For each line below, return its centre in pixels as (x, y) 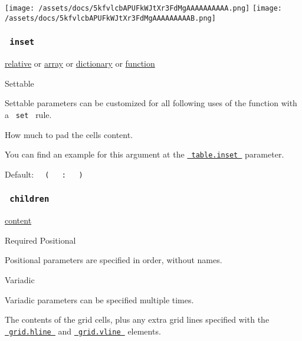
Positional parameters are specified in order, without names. (114, 260)
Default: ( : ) (44, 174)
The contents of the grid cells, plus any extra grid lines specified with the (137, 319)
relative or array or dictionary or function (80, 63)
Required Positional (40, 240)
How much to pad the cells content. (69, 134)
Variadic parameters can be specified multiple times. (99, 299)
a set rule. (28, 114)
